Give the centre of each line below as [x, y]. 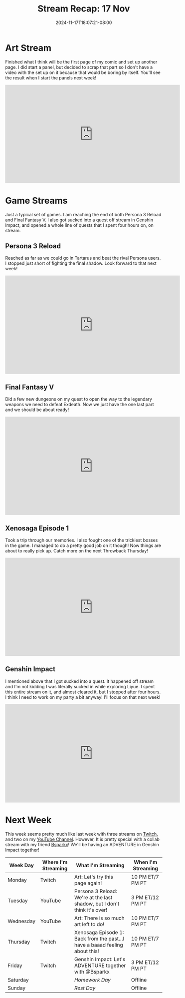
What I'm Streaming [100, 865]
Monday [17, 880]
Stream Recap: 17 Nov [84, 9]
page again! [88, 883]
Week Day [21, 865]
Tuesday [18, 901]
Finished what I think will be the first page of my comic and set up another [81, 62]
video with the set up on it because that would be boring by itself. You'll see [83, 72]
